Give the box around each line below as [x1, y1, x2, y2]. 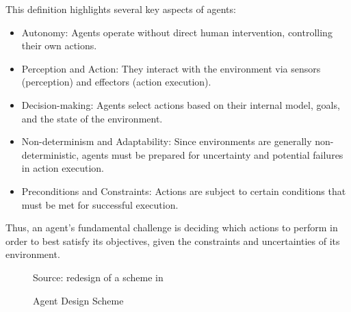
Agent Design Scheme [33, 293, 124, 307]
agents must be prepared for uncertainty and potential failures [81, 147, 343, 161]
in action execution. [21, 161, 104, 175]
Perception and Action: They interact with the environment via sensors [21, 61, 321, 75]
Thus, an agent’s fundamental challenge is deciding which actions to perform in [5, 220, 338, 235]
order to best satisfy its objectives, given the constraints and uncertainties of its [5, 233, 340, 248]
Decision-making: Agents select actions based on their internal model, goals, [21, 97, 340, 112]
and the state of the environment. [21, 111, 163, 125]
